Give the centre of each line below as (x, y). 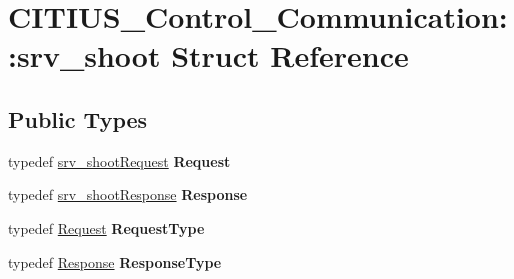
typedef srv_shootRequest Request (119, 160)
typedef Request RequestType (106, 227)
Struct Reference (290, 55)
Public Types (78, 118)
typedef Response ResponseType (115, 261)
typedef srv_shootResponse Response (128, 194)
